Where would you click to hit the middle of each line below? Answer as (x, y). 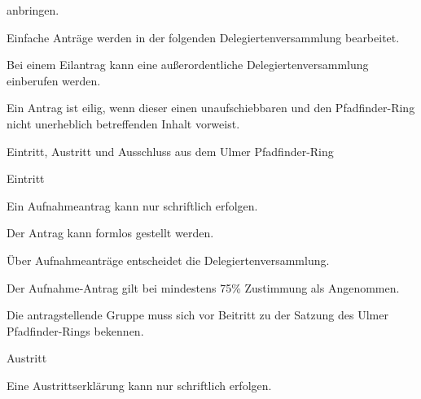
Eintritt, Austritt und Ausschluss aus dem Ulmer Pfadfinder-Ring (170, 151)
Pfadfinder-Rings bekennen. (75, 330)
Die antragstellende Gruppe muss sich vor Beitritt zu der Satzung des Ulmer (197, 315)
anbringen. (33, 10)
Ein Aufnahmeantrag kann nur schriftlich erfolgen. (132, 205)
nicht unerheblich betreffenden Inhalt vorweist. (123, 123)
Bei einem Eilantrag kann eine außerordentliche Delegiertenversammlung (188, 65)
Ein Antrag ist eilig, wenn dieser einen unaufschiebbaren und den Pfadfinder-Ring (211, 108)
